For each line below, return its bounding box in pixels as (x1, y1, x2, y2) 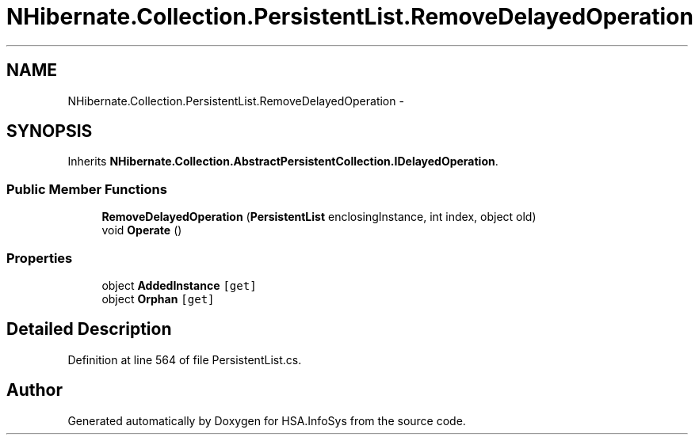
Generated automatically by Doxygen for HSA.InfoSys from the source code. (67, 413, 466, 428)
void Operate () (101, 223, 182, 238)
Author (6, 380, 63, 401)
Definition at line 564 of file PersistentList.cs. (67, 352, 302, 367)
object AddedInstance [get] (101, 278, 257, 292)
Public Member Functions (6, 181, 167, 197)
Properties (6, 249, 73, 266)
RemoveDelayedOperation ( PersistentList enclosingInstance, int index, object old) (101, 210, 537, 224)
